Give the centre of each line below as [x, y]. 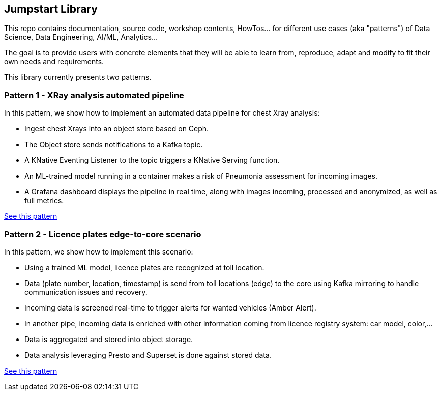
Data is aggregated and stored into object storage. [109, 339]
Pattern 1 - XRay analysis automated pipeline [94, 95]
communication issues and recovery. [86, 292]
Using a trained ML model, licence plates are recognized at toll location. [144, 267]
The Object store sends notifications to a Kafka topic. [114, 145]
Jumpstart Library [51, 9]
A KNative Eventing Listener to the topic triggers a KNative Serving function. [152, 160]
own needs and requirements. [54, 62]
